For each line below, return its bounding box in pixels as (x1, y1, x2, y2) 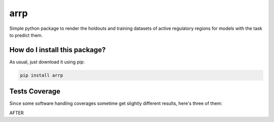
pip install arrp (20, 72, 63, 78)
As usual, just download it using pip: (9, 59, 85, 65)
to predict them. (9, 32, 43, 38)
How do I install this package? (9, 46, 106, 54)
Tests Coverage (9, 87, 60, 96)
